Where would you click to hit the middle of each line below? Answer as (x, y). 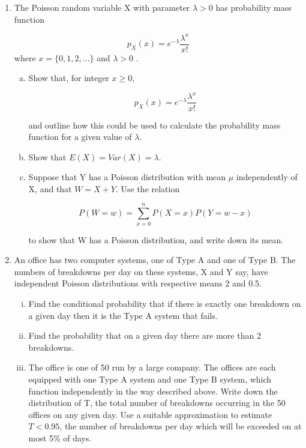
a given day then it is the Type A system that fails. (123, 315)
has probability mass (253, 7)
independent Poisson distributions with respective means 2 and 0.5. (138, 283)
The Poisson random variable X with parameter (102, 7)
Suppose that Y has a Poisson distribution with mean (127, 177)
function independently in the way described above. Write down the (153, 391)
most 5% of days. (60, 437)
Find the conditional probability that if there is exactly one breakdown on (165, 303)
